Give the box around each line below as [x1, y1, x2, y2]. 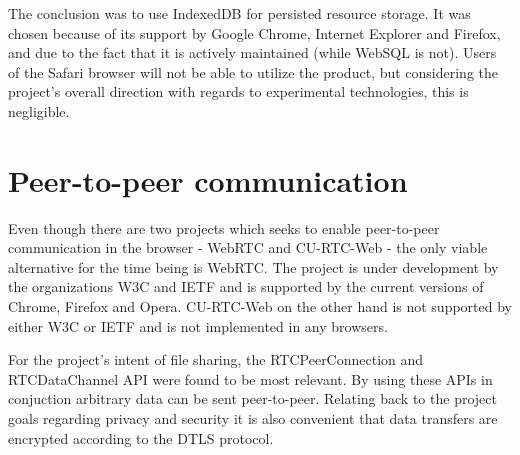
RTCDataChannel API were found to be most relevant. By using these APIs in [8, 368, 493, 389]
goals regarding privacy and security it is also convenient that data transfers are [8, 408, 498, 429]
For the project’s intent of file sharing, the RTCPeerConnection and [8, 349, 424, 370]
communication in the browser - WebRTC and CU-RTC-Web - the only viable [8, 237, 488, 258]
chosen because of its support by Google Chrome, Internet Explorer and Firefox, [8, 22, 501, 43]
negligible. [8, 100, 70, 121]
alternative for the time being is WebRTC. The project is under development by [8, 256, 499, 277]
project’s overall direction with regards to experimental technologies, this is [8, 81, 469, 102]
